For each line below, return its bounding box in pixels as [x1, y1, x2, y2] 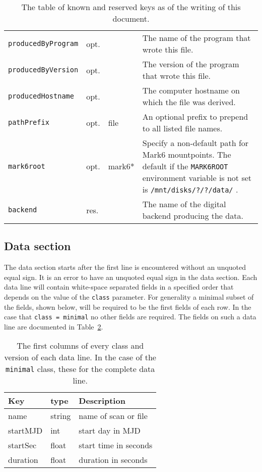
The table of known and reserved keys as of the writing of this [21, 1, 241, 13]
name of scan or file [79, 410, 148, 422]
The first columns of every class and [17, 340, 144, 352]
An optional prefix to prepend [142, 111, 248, 122]
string [50, 410, 71, 422]
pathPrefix [8, 118, 49, 126]
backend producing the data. [142, 210, 243, 221]
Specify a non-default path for [142, 137, 249, 149]
